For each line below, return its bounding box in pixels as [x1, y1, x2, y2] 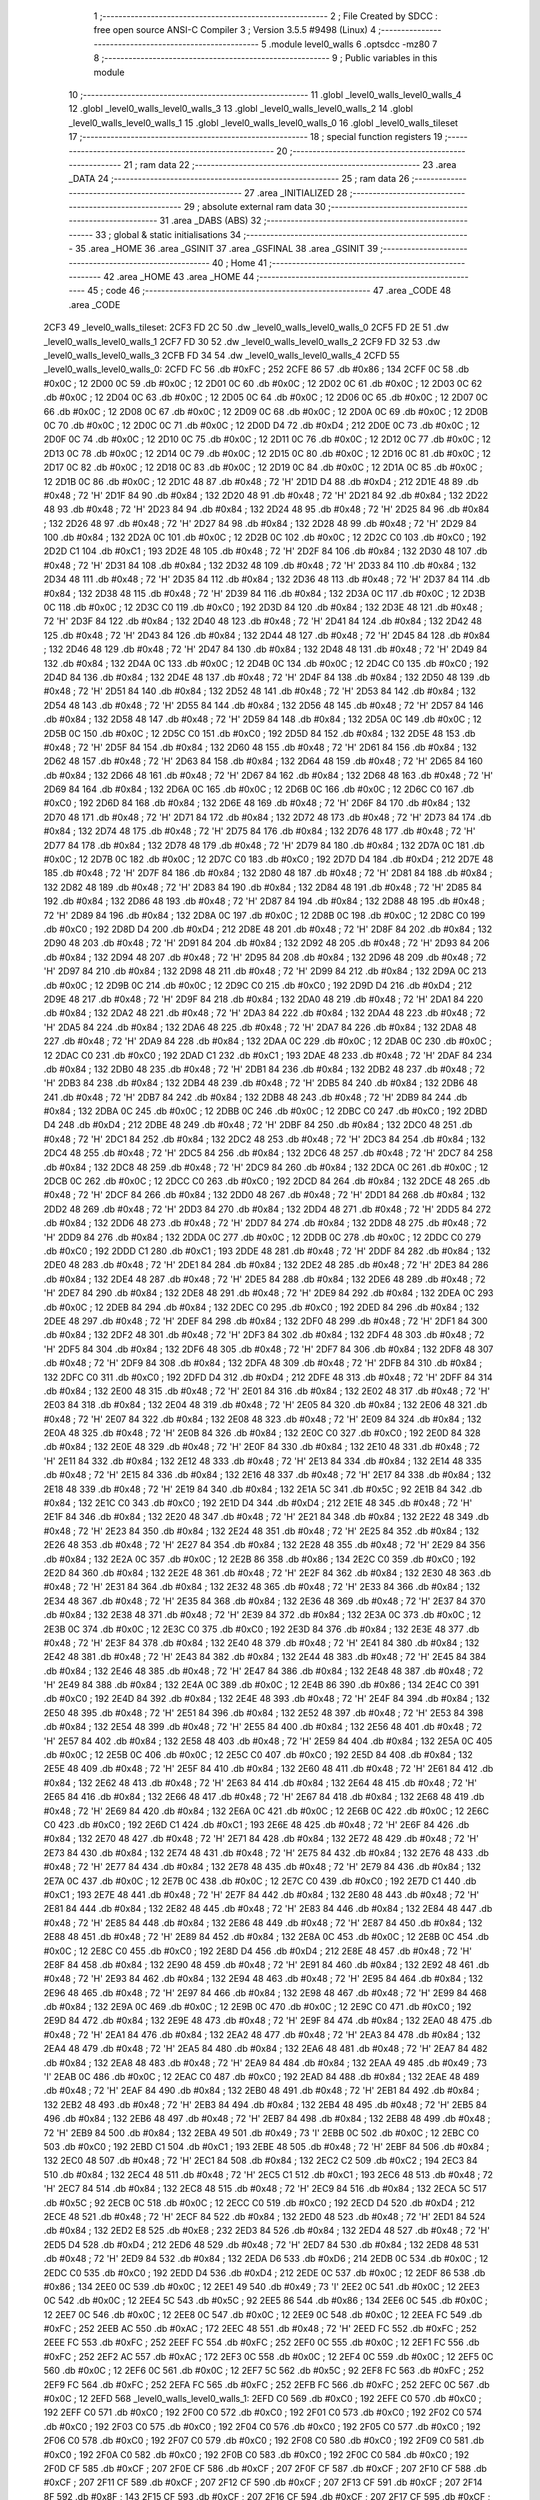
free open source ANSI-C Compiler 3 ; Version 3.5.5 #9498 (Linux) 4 [93, 24, 377, 36]
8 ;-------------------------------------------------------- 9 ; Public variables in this [93, 52, 438, 64]
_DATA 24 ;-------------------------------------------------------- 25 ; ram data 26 [68, 173, 410, 185]
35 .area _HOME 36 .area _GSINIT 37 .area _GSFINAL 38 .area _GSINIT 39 [75, 243, 379, 255]
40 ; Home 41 [211, 256, 267, 269]
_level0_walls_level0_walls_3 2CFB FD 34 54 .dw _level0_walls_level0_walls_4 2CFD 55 [43, 349, 400, 361]
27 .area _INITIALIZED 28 [243, 186, 348, 199]
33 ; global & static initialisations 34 [95, 228, 242, 240]
